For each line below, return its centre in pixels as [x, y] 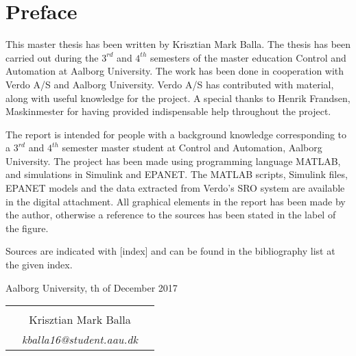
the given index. [39, 265]
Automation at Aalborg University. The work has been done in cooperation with [175, 71]
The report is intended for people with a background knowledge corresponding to [176, 134]
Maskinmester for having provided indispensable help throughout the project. [168, 111]
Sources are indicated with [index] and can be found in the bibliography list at [170, 251]
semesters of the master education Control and [248, 57]
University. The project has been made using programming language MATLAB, [173, 161]
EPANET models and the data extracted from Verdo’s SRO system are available [175, 188]
